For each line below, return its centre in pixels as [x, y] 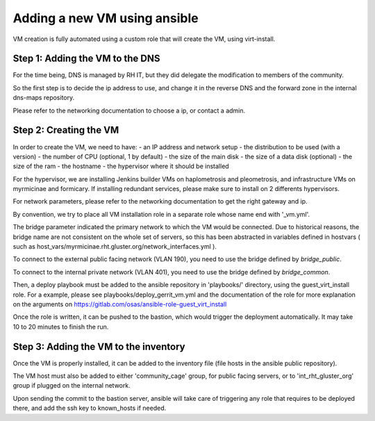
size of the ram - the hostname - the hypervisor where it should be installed [121, 166]
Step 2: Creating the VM [66, 130]
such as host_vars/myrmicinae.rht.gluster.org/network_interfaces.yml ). [115, 247]
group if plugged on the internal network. [72, 386]
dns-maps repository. [44, 98]
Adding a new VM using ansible [106, 18]
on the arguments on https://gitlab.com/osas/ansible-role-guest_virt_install [120, 304]
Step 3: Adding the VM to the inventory [99, 346]
